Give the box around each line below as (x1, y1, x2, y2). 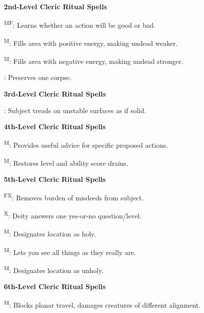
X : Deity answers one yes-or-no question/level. (4, 209, 142, 220)
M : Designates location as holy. (4, 227, 96, 238)
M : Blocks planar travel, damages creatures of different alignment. (4, 298, 201, 310)
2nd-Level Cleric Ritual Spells (4, 1, 107, 11)
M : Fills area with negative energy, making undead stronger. (4, 55, 184, 66)
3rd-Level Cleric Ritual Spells (4, 88, 106, 98)
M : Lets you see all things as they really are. (4, 245, 136, 257)
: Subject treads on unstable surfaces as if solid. (4, 105, 146, 115)
